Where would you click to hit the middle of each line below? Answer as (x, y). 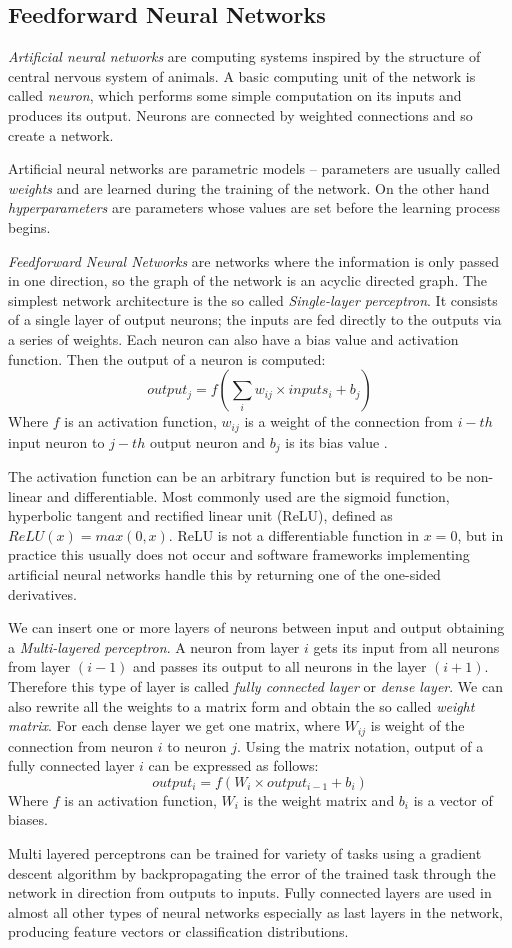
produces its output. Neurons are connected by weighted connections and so (240, 114)
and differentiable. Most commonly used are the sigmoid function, (248, 495)
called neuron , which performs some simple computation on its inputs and (235, 95)
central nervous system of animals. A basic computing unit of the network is (242, 75)
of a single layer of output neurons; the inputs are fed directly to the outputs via (255, 319)
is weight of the (417, 725)
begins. (29, 226)
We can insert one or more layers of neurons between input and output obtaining (256, 627)
